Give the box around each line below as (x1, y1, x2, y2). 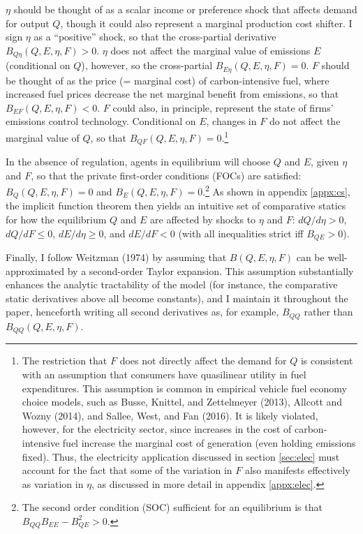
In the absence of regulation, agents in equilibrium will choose (6, 154, 271, 169)
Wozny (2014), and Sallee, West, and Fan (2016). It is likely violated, (22, 408, 318, 422)
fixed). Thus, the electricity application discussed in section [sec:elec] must (22, 449, 340, 463)
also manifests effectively (244, 463, 350, 477)
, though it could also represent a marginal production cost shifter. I (60, 15, 353, 30)
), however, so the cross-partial (81, 58, 213, 73)
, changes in (206, 114, 257, 128)
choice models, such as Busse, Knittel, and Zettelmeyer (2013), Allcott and (22, 394, 343, 409)
